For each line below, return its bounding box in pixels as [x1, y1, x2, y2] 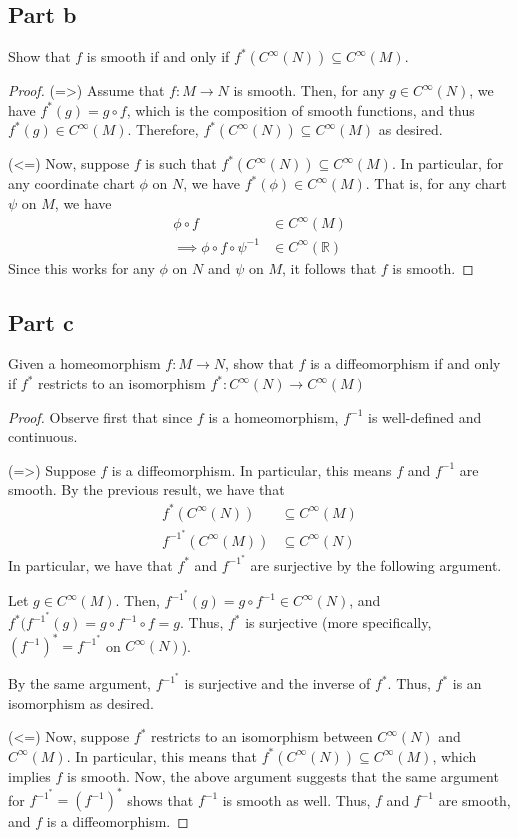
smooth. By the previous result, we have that [8, 479, 285, 500]
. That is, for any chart [365, 173, 507, 194]
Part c [8, 306, 74, 337]
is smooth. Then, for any [233, 80, 385, 101]
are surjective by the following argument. [250, 554, 502, 575]
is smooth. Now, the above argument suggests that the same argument [67, 765, 499, 786]
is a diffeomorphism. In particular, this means [111, 459, 392, 480]
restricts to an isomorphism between [150, 726, 373, 747]
